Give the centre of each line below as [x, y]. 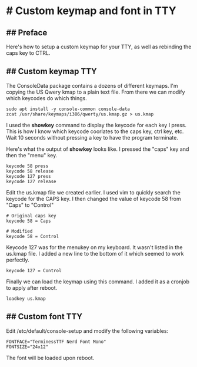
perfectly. [18, 260]
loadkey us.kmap [26, 299]
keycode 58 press [27, 166]
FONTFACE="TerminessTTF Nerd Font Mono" [56, 342]
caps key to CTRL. [28, 53]
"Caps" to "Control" [30, 205]
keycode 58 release [30, 171]
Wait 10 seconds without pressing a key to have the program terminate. [92, 137]
